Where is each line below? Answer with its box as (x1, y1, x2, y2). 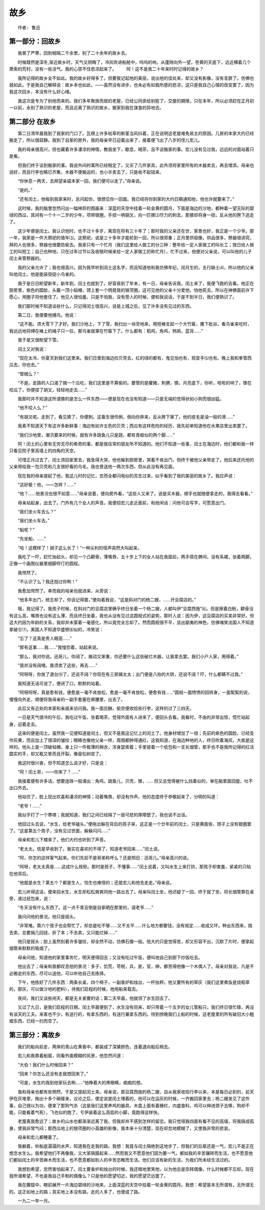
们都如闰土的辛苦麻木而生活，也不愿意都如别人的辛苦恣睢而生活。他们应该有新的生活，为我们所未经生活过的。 (9, 1157, 233, 1163)
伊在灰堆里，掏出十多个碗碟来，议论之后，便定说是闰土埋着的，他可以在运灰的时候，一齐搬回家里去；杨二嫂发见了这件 (9, 1096, 250, 1102)
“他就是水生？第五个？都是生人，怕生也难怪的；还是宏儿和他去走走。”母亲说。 (17, 880, 174, 886)
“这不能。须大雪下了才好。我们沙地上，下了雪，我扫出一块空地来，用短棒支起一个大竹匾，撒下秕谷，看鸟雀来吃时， (17, 321, 252, 327)
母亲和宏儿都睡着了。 (17, 1134, 61, 1140)
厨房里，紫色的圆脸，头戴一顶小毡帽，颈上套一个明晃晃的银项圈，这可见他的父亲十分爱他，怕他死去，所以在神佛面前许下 (9, 287, 254, 293)
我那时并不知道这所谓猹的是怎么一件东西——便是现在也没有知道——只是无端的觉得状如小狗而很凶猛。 (17, 396, 224, 402)
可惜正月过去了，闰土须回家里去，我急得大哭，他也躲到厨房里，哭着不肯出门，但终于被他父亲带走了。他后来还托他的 (17, 457, 254, 462)
